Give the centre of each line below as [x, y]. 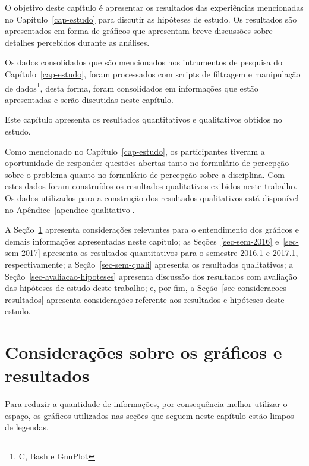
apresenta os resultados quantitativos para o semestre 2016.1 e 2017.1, [171, 253]
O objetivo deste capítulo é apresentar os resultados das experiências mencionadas [154, 7]
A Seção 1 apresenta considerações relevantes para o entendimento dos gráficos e [152, 229]
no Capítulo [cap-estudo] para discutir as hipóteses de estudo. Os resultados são [151, 19]
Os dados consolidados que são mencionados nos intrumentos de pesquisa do [144, 62]
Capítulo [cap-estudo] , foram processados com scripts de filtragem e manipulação [153, 74]
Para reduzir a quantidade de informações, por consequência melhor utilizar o [146, 404]
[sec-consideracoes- [256, 288]
